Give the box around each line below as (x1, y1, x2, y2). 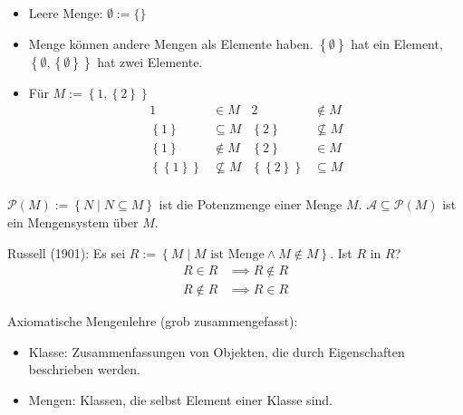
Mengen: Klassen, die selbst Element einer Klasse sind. (28, 390, 333, 409)
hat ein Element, (351, 34, 443, 53)
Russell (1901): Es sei (7, 243, 126, 262)
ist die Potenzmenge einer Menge (159, 195, 342, 214)
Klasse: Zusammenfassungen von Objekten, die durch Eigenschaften (28, 342, 405, 361)
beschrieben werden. (28, 360, 140, 379)
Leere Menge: (28, 4, 103, 22)
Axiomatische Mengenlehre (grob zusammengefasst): (7, 312, 298, 331)
